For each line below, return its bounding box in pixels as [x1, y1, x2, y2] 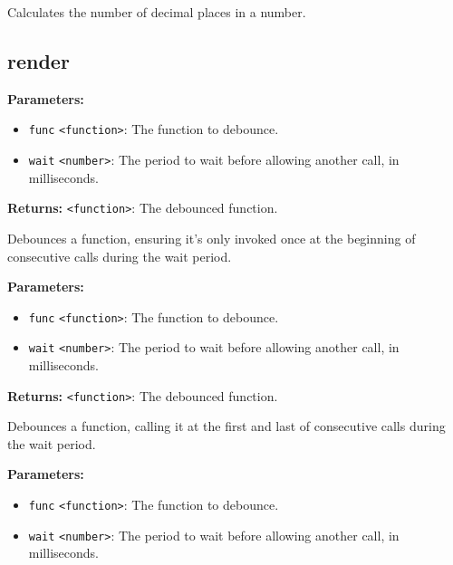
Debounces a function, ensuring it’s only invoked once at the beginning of [7, 228, 416, 247]
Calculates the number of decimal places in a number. [7, 3, 306, 21]
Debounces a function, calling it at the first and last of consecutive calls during [7, 417, 446, 436]
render [7, 46, 70, 74]
